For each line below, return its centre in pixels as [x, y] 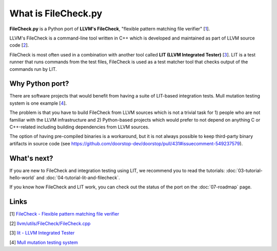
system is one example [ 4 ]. [38, 103]
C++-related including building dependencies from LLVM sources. [80, 127]
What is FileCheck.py [56, 13]
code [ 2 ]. [19, 45]
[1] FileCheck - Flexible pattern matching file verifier [64, 214]
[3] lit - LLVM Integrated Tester [42, 233]
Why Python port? [39, 84]
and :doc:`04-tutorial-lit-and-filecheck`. [78, 178]
